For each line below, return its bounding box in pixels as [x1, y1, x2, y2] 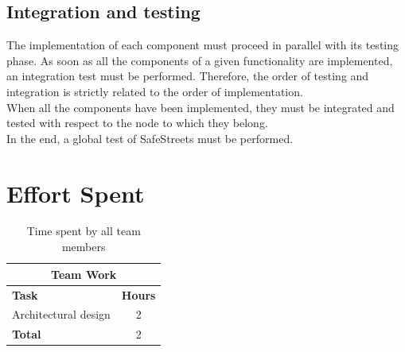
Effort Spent [6, 176, 145, 209]
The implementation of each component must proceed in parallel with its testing [6, 37, 399, 53]
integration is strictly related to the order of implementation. [6, 83, 303, 99]
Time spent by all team [26, 222, 141, 239]
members [61, 238, 106, 255]
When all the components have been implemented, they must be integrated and [6, 99, 395, 115]
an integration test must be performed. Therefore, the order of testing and [6, 68, 369, 84]
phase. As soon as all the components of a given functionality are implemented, [6, 52, 393, 68]
